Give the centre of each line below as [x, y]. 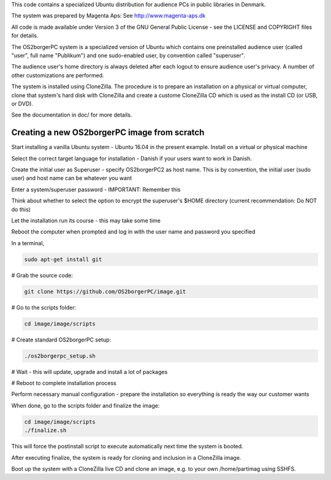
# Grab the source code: [42, 275]
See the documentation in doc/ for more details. [72, 115]
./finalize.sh [45, 430]
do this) [21, 209]
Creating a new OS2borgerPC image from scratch [108, 133]
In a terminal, [28, 243]
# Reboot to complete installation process [64, 383]
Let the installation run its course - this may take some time [86, 220]
